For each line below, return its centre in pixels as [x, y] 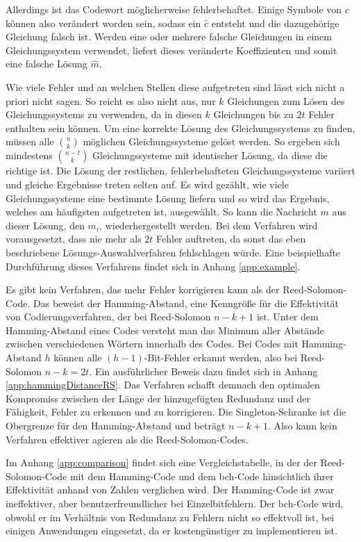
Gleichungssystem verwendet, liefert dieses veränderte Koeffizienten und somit [171, 50]
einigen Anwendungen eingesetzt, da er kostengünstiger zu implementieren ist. [171, 531]
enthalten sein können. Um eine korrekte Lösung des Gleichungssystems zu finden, [180, 128]
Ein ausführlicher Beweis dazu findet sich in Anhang [206, 371]
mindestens [29, 155]
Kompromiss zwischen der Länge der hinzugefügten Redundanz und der [158, 398]
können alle [78, 358]
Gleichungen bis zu [253, 114]
